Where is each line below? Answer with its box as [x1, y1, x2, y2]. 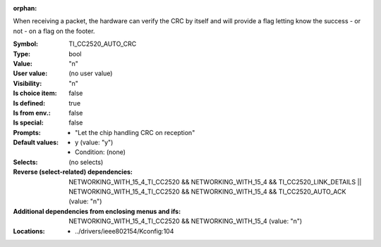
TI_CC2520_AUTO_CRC [68, 39, 137, 49]
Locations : [13, 227, 45, 235]
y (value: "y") [75, 138, 114, 147]
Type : [13, 49, 31, 58]
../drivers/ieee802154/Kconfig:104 [75, 227, 174, 235]
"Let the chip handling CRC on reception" [75, 128, 195, 137]
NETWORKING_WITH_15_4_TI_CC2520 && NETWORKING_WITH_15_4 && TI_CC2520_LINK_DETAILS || [68, 177, 362, 186]
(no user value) [68, 69, 113, 77]
